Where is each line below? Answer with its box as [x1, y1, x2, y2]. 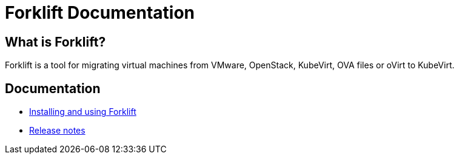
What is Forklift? [5, 34, 106, 50]
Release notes [29, 125, 85, 136]
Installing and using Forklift [29, 106, 136, 117]
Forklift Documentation [5, 2, 195, 23]
